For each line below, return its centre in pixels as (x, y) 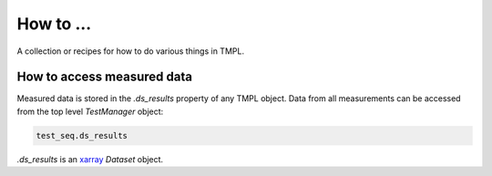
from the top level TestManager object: (90, 111)
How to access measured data (105, 77)
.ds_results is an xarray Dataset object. (90, 159)
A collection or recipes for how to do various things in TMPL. (131, 51)
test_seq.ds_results (82, 135)
